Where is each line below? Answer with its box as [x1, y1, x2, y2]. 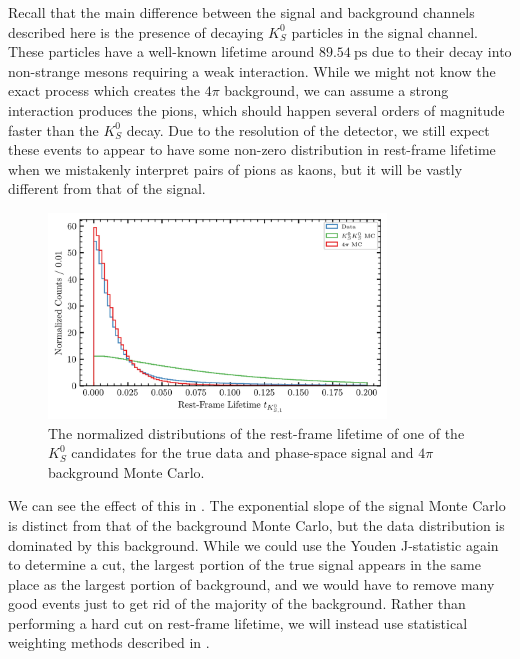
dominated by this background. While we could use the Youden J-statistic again [8, 534, 499, 555]
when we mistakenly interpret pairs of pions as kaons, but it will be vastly [8, 158, 463, 179]
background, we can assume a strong [224, 80, 449, 101]
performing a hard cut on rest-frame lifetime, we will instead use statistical [8, 612, 468, 633]
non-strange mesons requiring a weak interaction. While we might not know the [8, 60, 496, 81]
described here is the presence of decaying [8, 21, 264, 42]
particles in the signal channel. [291, 21, 478, 42]
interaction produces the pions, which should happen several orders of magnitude [8, 99, 505, 120]
